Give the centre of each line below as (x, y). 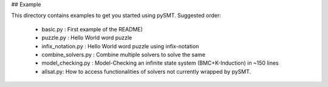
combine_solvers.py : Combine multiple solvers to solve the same (124, 54)
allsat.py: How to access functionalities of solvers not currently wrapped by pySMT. (146, 71)
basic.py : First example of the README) (92, 29)
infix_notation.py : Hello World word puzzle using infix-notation (120, 46)
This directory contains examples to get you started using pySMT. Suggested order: (116, 16)
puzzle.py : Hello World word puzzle (87, 38)
